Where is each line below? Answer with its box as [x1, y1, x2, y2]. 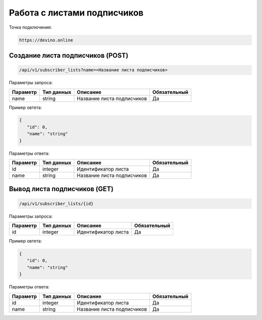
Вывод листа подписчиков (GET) [9, 185, 114, 193]
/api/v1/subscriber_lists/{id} [19, 201, 94, 206]
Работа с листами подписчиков [9, 7, 144, 18]
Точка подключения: [9, 24, 52, 30]
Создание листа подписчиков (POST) [9, 51, 129, 59]
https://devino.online [19, 37, 73, 43]
